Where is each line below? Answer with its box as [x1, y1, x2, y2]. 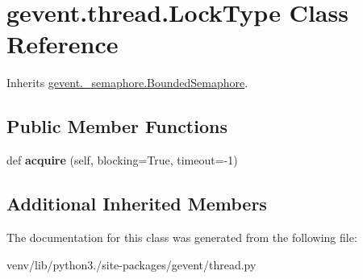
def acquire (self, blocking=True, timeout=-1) [6, 152, 238, 169]
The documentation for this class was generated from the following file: [6, 228, 357, 245]
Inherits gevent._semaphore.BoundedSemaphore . [6, 74, 248, 91]
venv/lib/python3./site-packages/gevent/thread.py [6, 256, 257, 273]
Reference [6, 27, 119, 60]
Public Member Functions [6, 114, 227, 139]
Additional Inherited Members [6, 191, 267, 216]
